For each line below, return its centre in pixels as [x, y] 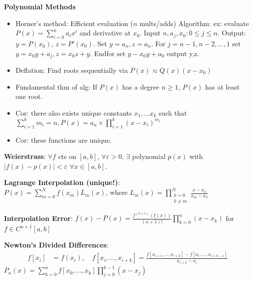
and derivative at [105, 33]
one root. [29, 96]
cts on [67, 156]
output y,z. [183, 53]
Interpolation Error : [39, 218]
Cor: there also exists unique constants [74, 112]
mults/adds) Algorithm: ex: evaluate [194, 23]
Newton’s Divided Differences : [56, 245]
